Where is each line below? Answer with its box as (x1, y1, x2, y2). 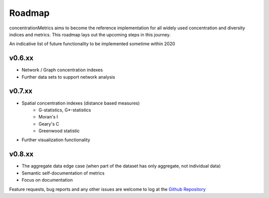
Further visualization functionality (21, 137, 91, 143)
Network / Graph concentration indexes (21, 67, 103, 73)
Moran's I (38, 114, 58, 120)
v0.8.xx (9, 150, 34, 159)
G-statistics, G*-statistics (38, 107, 92, 113)
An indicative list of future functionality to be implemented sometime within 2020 (9, 41, 175, 47)
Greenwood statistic (38, 128, 80, 134)
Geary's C (38, 121, 59, 127)
